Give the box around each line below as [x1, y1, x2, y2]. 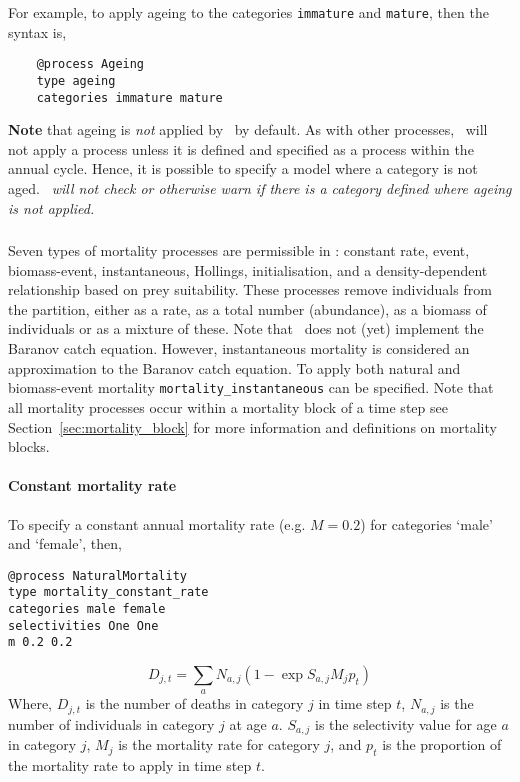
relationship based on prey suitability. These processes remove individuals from [8, 279, 492, 300]
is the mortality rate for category [118, 734, 320, 755]
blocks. [8, 436, 50, 457]
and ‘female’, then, [8, 533, 122, 554]
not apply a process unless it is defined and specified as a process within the [8, 138, 474, 159]
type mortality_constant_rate [8, 585, 209, 600]
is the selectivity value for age [315, 713, 497, 734]
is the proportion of [382, 734, 502, 755]
